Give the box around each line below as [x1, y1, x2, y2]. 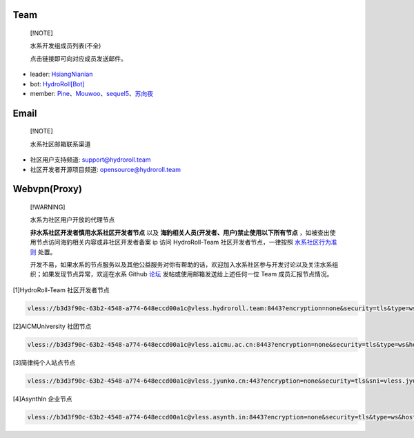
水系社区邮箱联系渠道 [30, 140, 91, 148]
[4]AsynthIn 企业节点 [12, 394, 72, 403]
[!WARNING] [30, 202, 66, 211]
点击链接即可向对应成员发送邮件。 [30, 54, 127, 62]
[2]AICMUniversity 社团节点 [12, 322, 92, 330]
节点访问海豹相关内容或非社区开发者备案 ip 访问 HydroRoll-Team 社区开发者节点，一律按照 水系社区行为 [35, 238, 331, 247]
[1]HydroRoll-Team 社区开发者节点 [12, 285, 110, 294]
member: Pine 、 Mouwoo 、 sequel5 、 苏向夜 [30, 89, 154, 97]
